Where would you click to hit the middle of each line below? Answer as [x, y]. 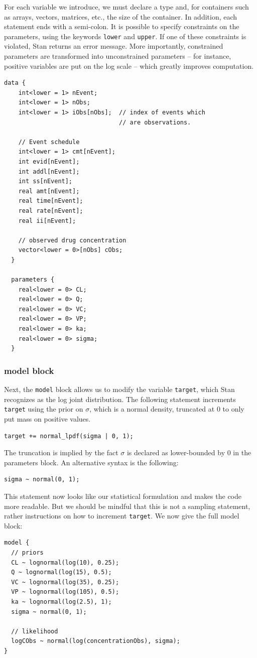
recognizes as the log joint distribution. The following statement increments [120, 399]
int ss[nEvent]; [45, 181]
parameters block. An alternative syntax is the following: [91, 462]
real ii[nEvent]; [47, 221]
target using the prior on [44, 409]
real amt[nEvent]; [49, 191]
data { [15, 83]
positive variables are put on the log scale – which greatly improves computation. [129, 65]
